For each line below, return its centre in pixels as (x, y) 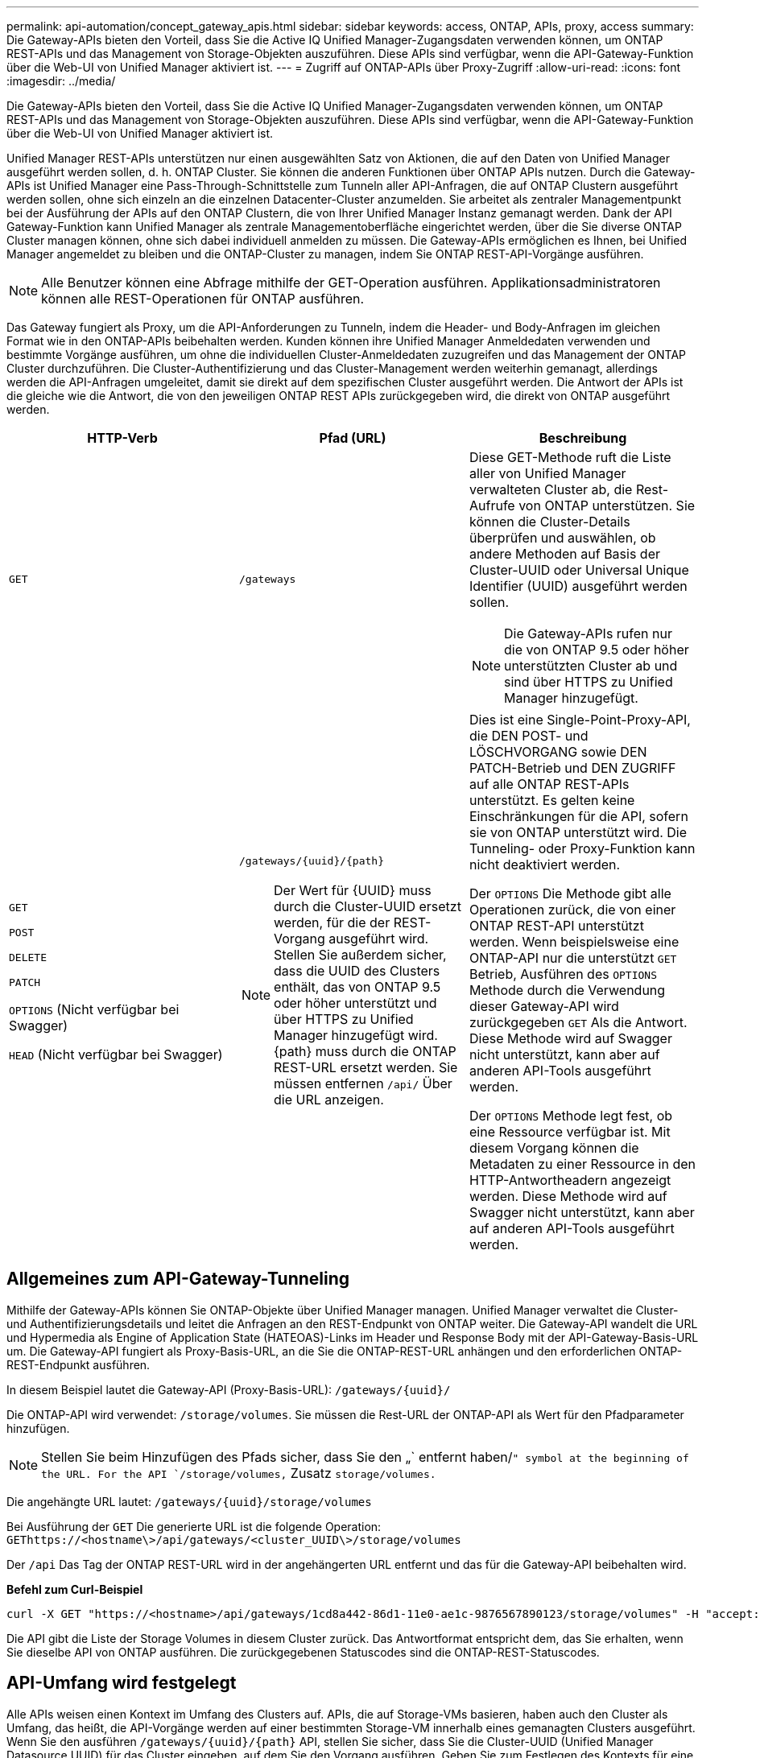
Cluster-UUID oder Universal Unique (579, 570)
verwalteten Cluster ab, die (551, 489)
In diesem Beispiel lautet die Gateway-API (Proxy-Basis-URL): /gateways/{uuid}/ (229, 1389)
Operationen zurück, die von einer (572, 910)
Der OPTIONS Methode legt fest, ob (571, 1116)
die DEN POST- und (529, 736)
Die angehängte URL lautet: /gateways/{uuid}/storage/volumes (189, 1501)
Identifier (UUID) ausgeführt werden (578, 586)
